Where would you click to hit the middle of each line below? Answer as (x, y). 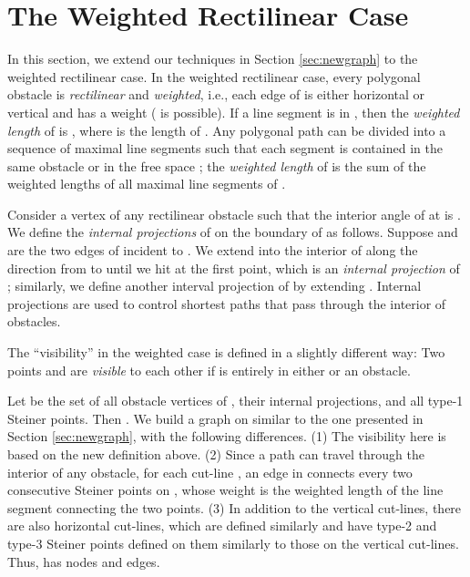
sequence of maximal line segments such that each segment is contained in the (225, 148)
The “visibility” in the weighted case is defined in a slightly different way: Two (226, 352)
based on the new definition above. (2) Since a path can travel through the (216, 454)
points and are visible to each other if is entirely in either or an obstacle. (209, 370)
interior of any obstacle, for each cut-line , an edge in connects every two (210, 472)
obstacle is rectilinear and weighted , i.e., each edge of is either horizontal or (216, 94)
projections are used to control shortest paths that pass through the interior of (227, 303)
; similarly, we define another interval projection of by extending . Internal (215, 286)
